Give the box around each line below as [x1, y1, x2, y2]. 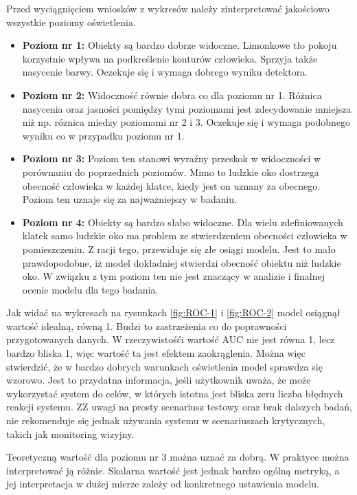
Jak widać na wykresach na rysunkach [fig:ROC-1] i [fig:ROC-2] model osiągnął [6, 305, 341, 320]
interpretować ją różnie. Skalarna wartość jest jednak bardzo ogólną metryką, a [6, 463, 340, 477]
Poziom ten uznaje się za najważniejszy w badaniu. [22, 192, 238, 206]
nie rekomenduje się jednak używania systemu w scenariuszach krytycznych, [6, 413, 325, 428]
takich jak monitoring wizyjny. [6, 426, 135, 441]
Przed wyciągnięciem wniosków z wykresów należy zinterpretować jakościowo [6, 1, 330, 15]
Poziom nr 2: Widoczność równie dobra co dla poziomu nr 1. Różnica [22, 87, 322, 102]
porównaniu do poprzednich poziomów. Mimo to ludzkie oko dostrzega [22, 164, 319, 179]
